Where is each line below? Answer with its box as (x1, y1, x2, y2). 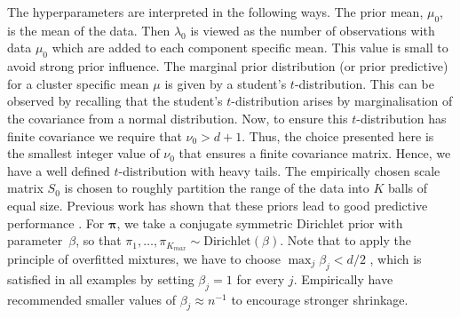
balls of (388, 179, 428, 197)
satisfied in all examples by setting (7, 269, 194, 288)
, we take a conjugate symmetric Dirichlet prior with (116, 213, 403, 232)
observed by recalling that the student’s (7, 91, 223, 110)
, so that (75, 231, 122, 250)
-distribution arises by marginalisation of (231, 91, 453, 110)
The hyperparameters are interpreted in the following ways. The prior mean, (7, 3, 424, 20)
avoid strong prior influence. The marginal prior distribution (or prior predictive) (7, 57, 448, 76)
